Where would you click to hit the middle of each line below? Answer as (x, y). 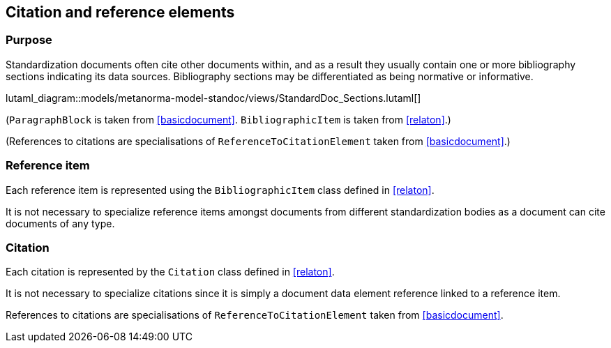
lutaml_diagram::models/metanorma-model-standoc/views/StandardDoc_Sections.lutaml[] (213, 98)
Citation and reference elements (120, 12)
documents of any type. (60, 223)
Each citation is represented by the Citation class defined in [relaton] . (170, 272)
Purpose (29, 40)
